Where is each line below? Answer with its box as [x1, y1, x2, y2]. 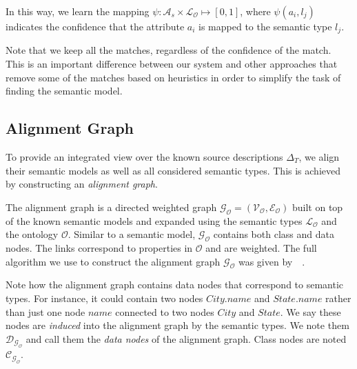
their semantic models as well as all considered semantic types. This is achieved [6, 163, 341, 177]
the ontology [6, 227, 59, 241]
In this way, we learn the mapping [6, 4, 150, 18]
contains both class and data [213, 227, 334, 241]
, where [240, 4, 271, 18]
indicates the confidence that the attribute [6, 19, 185, 33]
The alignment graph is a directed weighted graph [6, 199, 217, 214]
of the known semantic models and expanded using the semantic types [6, 213, 303, 228]
